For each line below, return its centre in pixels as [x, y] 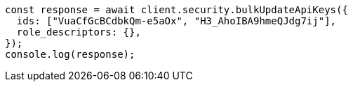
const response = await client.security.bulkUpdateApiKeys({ [176, 10]
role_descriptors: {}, [79, 32]
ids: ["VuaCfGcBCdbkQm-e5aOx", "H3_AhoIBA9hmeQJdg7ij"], [176, 21]
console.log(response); [70, 54]
